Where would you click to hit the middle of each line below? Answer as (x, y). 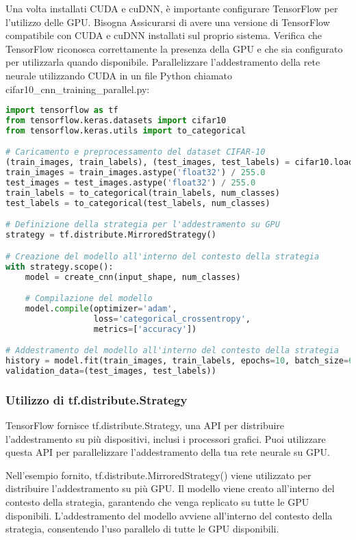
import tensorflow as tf (62, 111)
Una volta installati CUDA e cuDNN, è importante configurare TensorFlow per (172, 8)
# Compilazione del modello (89, 299)
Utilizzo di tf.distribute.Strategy (97, 399)
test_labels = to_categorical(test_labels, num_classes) (138, 203)
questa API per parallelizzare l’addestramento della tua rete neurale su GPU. (168, 452)
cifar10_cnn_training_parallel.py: (78, 89)
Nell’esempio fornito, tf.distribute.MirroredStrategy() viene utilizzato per (158, 475)
